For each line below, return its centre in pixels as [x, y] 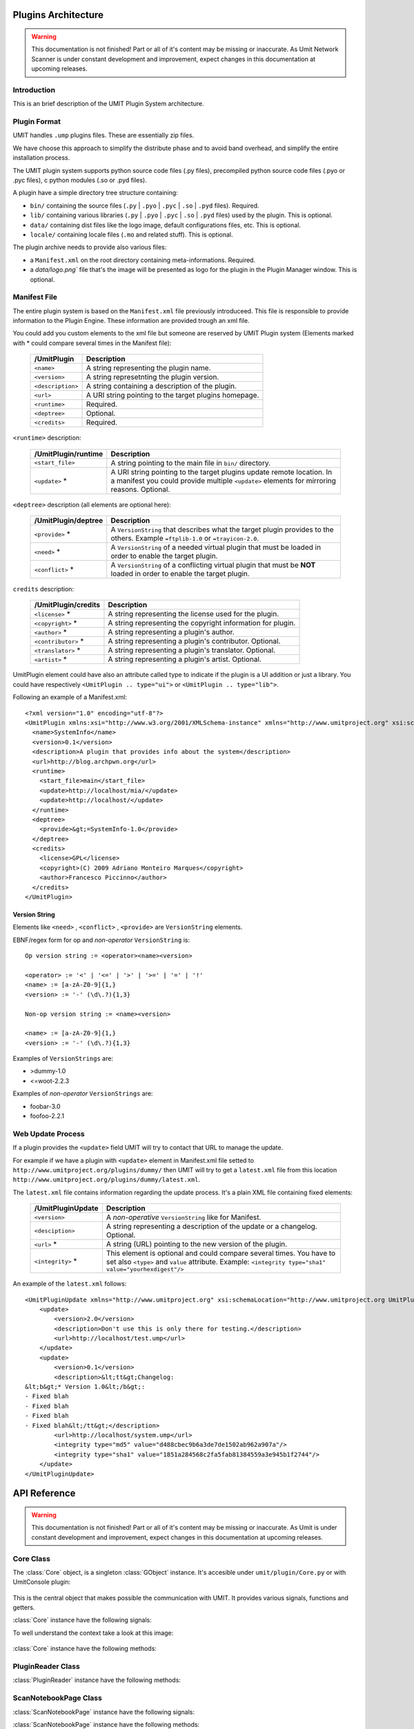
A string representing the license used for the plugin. [194, 614]
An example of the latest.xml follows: [70, 1284]
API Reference [44, 1494]
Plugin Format [37, 122]
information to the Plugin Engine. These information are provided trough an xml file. [131, 321]
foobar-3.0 [45, 1106]
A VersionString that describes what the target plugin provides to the [222, 530]
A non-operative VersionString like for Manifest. [184, 1217]
